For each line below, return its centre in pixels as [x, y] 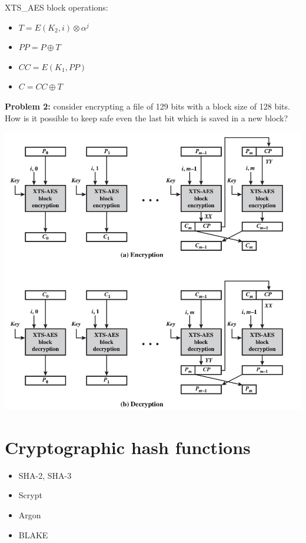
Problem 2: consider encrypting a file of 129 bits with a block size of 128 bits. [147, 106]
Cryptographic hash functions [128, 447]
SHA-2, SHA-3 [45, 475]
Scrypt [30, 495]
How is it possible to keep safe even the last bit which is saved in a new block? [147, 117]
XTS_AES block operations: [56, 7]
